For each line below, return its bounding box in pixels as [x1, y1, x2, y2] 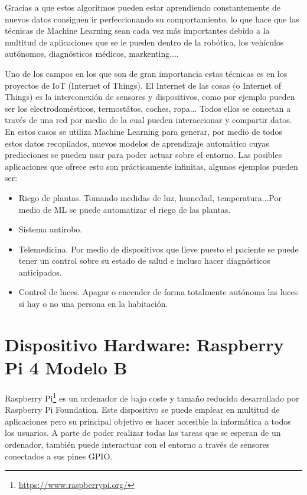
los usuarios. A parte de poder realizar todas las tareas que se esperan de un [5, 426, 281, 439]
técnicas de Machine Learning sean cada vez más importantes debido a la [5, 24, 270, 37]
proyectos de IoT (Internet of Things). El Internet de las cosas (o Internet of [5, 79, 282, 91]
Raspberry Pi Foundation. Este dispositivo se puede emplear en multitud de [5, 403, 280, 416]
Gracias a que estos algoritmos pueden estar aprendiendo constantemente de [5, 1, 280, 13]
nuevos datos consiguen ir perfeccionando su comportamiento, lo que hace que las [5, 12, 299, 25]
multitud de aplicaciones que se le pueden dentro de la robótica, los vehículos [5, 35, 284, 48]
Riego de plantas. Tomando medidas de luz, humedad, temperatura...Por [18, 191, 282, 203]
